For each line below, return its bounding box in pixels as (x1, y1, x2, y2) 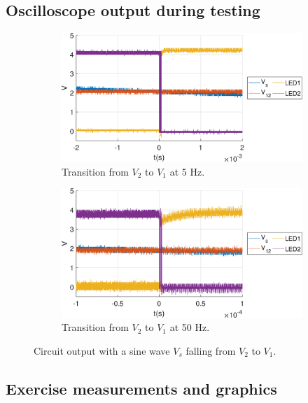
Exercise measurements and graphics (6, 377, 277, 399)
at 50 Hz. (169, 320, 210, 334)
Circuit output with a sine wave (34, 343, 170, 358)
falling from (185, 343, 236, 358)
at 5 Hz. (169, 164, 205, 178)
